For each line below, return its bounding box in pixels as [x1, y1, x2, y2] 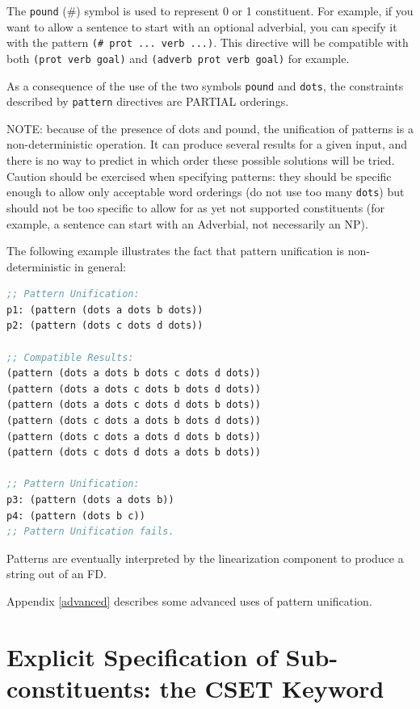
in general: [74, 258, 126, 275]
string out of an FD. [6, 565, 107, 582]
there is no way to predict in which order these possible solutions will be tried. [6, 152, 395, 169]
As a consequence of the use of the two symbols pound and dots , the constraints [6, 77, 404, 94]
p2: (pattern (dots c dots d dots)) [6, 320, 204, 332]
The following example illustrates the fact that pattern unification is [6, 242, 344, 259]
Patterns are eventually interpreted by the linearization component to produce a [6, 549, 404, 566]
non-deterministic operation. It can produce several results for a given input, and [6, 136, 408, 153]
